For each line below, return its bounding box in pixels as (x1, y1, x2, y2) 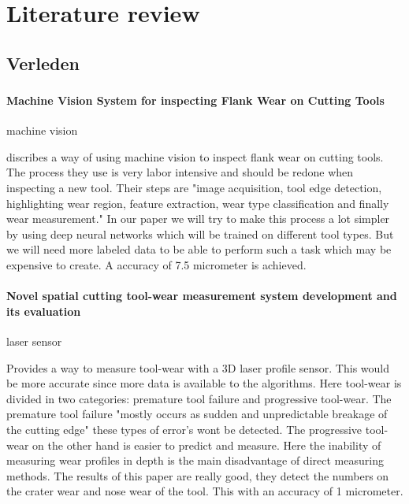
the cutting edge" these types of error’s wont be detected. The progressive (6, 421, 363, 437)
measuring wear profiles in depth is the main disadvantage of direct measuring (6, 452, 384, 469)
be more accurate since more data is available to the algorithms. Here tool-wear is (6, 375, 402, 391)
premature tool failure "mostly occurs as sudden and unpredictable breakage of (6, 406, 388, 422)
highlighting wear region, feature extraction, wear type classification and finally (6, 195, 389, 211)
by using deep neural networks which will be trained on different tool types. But (6, 225, 394, 242)
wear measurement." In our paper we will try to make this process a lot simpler (6, 210, 390, 227)
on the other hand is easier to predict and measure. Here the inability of (32, 436, 381, 453)
